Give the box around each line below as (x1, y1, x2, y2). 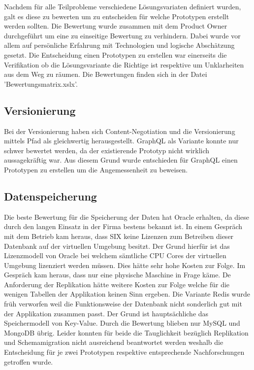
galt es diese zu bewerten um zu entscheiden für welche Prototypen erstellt (4, 11, 229, 21)
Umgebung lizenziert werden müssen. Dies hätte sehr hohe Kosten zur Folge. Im (4, 260, 246, 270)
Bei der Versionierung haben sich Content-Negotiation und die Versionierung (4, 126, 235, 136)
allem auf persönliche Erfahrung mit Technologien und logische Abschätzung (4, 40, 235, 50)
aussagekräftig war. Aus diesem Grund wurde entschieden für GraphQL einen (4, 155, 238, 165)
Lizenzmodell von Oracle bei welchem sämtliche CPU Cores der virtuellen (4, 250, 226, 261)
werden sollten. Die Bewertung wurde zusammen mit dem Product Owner (4, 21, 227, 31)
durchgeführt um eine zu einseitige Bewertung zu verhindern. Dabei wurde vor (4, 30, 241, 40)
